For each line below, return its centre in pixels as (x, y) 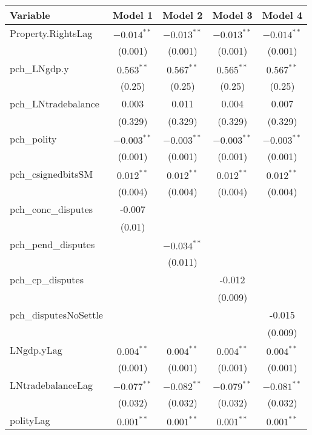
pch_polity (33, 139)
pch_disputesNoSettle (56, 315)
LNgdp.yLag (36, 350)
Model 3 (232, 15)
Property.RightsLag (51, 33)
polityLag (30, 420)
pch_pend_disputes (52, 244)
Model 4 (282, 15)
